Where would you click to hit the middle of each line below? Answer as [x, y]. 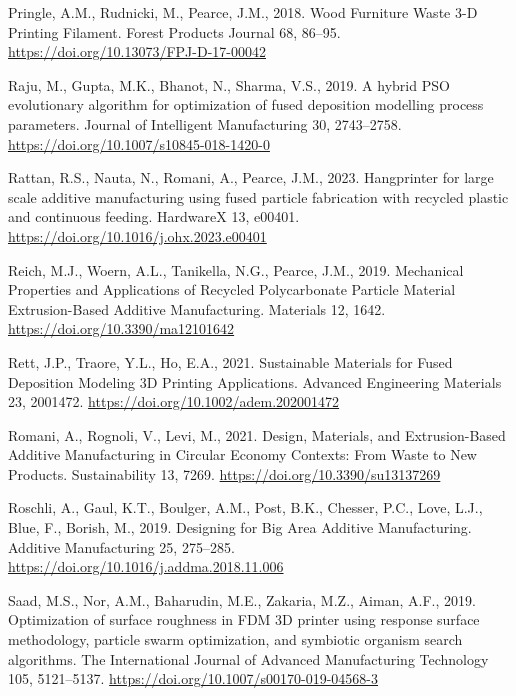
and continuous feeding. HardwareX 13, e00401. [154, 216]
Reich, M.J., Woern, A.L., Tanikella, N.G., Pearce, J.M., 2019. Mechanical [236, 269]
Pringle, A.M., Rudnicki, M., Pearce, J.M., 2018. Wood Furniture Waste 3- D [243, 12]
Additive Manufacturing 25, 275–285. [121, 546]
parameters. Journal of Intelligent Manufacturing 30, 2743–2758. [205, 123]
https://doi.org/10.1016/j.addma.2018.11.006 [146, 566]
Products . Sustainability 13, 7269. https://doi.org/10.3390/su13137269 [224, 473]
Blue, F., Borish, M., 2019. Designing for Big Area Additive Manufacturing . [240, 527]
